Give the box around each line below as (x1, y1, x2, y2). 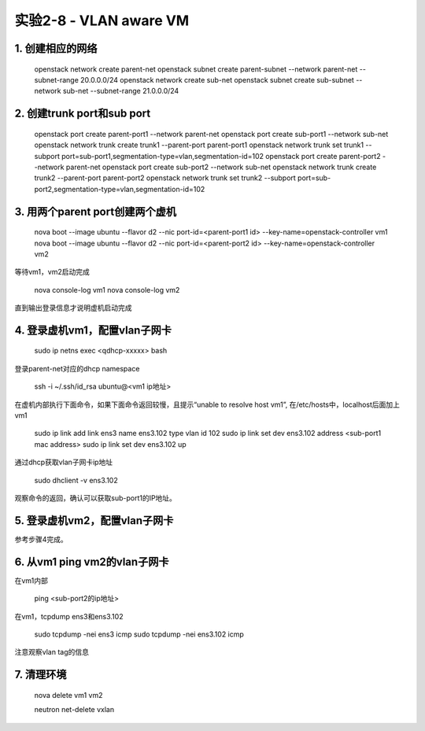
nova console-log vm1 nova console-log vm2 (34, 285, 180, 294)
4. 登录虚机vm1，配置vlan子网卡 (14, 323, 172, 337)
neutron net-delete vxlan (34, 705, 114, 714)
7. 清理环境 (14, 668, 67, 681)
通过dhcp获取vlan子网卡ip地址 (14, 457, 113, 467)
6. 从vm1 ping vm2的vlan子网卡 (14, 555, 169, 568)
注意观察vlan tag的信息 (14, 648, 90, 657)
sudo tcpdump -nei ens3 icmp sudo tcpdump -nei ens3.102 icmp (34, 629, 244, 639)
